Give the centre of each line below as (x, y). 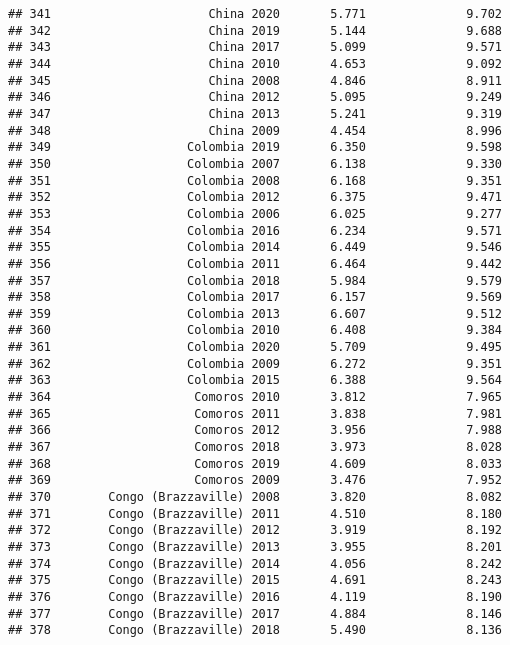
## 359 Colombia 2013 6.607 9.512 (255, 313)
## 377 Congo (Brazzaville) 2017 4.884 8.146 (255, 613)
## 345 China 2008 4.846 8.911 (255, 80)
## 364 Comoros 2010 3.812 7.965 (255, 397)
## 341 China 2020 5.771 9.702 (255, 14)
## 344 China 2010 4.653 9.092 (255, 63)
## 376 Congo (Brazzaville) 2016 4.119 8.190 (255, 596)
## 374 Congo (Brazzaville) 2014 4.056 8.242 (255, 563)
